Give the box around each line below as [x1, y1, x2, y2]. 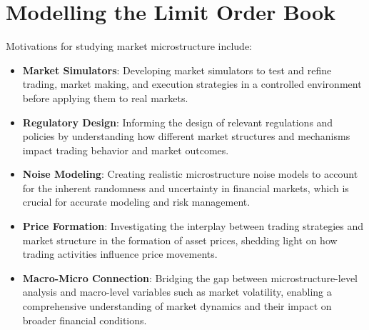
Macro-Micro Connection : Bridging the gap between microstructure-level [22, 270, 358, 285]
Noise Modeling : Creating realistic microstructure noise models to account [22, 166, 358, 181]
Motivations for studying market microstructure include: [6, 39, 253, 54]
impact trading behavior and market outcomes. [22, 142, 229, 157]
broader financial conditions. [22, 312, 147, 327]
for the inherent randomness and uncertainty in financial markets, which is [22, 180, 349, 195]
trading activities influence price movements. [22, 246, 218, 261]
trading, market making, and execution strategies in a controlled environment [22, 76, 362, 91]
